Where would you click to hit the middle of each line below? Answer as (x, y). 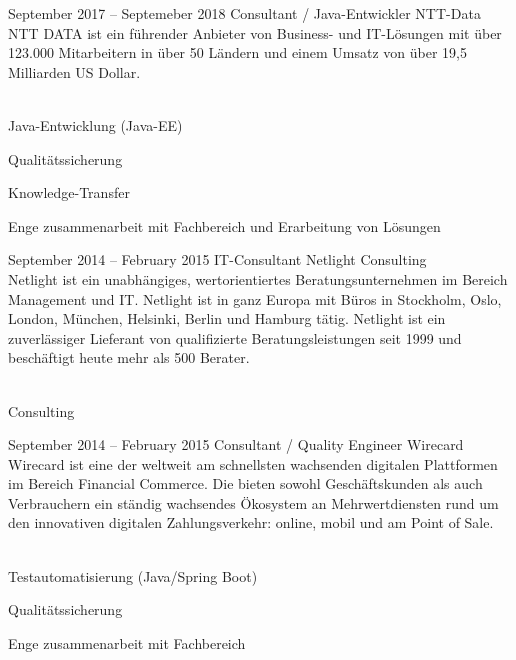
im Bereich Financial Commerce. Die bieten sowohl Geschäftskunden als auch (245, 483)
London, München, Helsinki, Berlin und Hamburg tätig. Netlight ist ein (227, 318)
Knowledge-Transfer (69, 192)
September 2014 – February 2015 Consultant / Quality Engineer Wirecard (236, 444)
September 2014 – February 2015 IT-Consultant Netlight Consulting (217, 259)
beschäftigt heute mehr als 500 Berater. (129, 357)
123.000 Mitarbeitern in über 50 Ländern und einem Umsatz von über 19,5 (238, 52)
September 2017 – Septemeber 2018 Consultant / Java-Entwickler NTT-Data (244, 13)
